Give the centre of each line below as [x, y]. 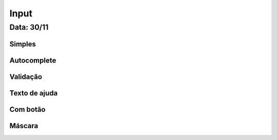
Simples [23, 44]
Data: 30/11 [29, 27]
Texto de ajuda [34, 93]
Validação [26, 77]
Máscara [24, 126]
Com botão [27, 109]
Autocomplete [33, 60]
